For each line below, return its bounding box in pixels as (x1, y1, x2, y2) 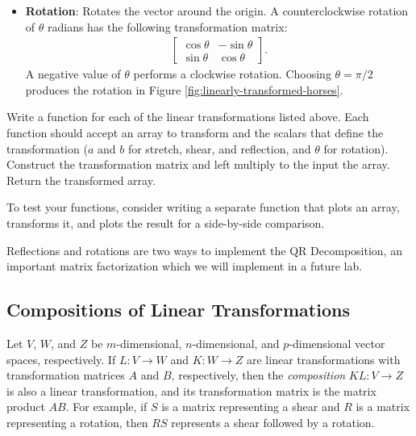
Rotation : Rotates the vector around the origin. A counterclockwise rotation (25, 2, 409, 19)
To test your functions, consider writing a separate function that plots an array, (6, 199, 400, 216)
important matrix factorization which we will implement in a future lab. (6, 258, 363, 275)
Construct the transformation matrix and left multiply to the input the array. (6, 156, 390, 173)
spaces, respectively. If (6, 350, 116, 367)
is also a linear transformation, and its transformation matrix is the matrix (6, 382, 376, 399)
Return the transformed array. (6, 171, 156, 188)
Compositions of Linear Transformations (6, 297, 350, 322)
